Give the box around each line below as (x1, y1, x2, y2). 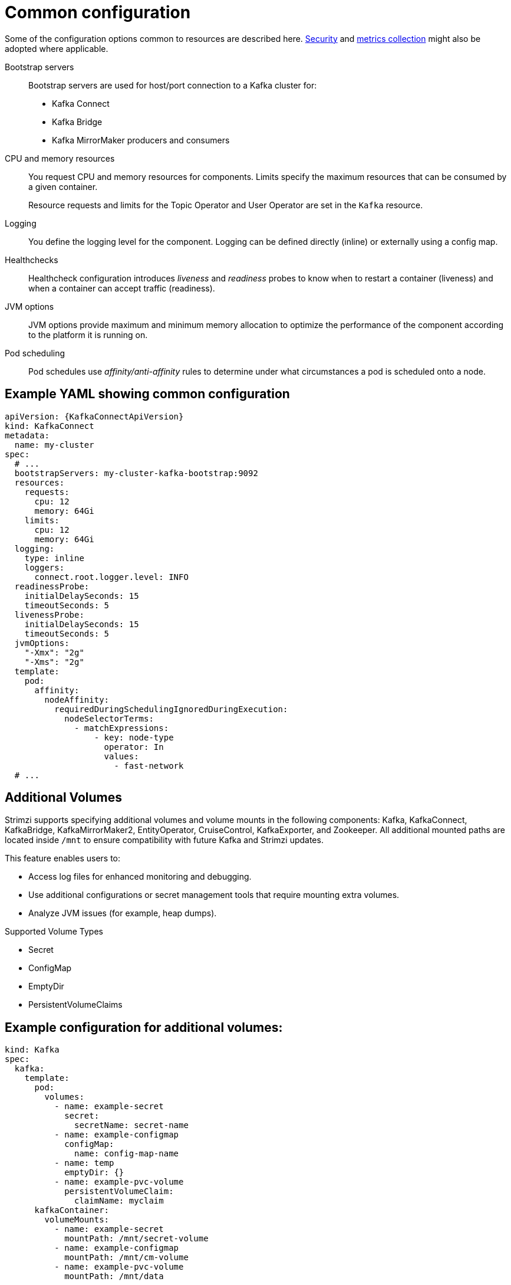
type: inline (24, 553, 84, 563)
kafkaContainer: (34, 1205, 110, 1215)
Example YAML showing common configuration (5, 386, 290, 402)
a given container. (28, 181, 98, 192)
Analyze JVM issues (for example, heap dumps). (28, 908, 217, 919)
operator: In (104, 742, 164, 752)
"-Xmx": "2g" (24, 647, 84, 657)
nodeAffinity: (44, 694, 110, 704)
